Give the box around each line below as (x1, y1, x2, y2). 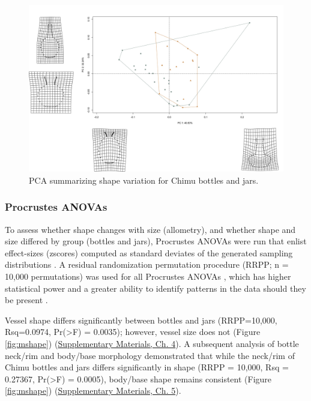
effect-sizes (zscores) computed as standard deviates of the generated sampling (5, 246, 293, 259)
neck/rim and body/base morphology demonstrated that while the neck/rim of (5, 349, 295, 361)
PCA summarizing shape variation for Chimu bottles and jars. (29, 173, 259, 186)
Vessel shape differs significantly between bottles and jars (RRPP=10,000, (5, 313, 277, 326)
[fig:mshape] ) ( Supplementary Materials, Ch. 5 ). (5, 384, 181, 397)
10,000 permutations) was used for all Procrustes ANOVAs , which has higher (5, 270, 291, 283)
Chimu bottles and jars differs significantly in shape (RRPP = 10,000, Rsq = (5, 361, 289, 373)
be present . (5, 294, 48, 306)
